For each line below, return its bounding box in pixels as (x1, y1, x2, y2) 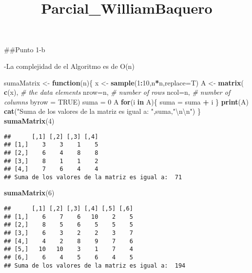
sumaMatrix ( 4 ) (4, 115, 55, 126)
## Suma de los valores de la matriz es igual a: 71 (4, 173, 182, 181)
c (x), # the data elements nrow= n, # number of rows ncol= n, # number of (4, 87, 231, 97)
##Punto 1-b (4, 44, 45, 55)
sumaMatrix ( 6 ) (4, 188, 55, 198)
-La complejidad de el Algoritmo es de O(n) (4, 61, 135, 71)
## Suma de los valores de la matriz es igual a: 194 (4, 262, 186, 269)
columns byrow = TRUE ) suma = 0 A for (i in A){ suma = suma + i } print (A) (4, 96, 249, 106)
